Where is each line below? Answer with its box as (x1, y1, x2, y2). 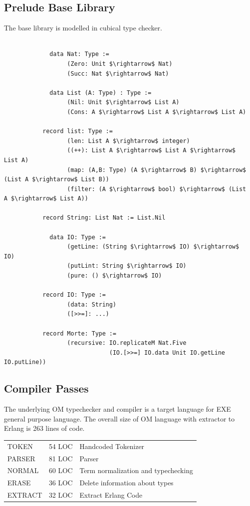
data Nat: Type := (50, 51, 109, 58)
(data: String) (67, 301, 117, 308)
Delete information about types (79, 478, 174, 488)
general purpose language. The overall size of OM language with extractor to (4, 413, 235, 423)
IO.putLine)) (4, 359, 46, 366)
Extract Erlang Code (79, 490, 143, 500)
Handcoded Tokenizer (79, 441, 145, 451)
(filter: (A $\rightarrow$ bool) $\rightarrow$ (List (67, 185, 246, 193)
